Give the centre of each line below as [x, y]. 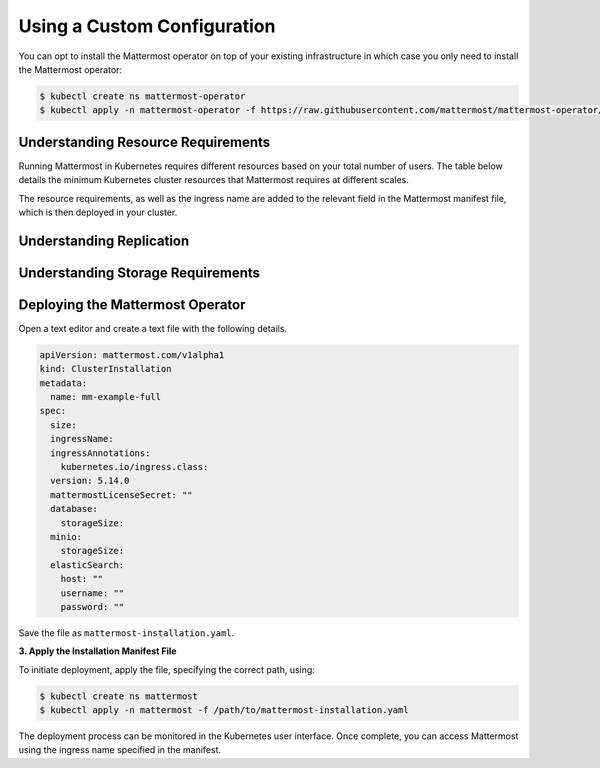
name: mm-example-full [106, 397]
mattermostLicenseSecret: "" [122, 494]
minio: [66, 536]
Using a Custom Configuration [147, 26]
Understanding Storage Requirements [139, 272]
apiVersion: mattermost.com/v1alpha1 [132, 354]
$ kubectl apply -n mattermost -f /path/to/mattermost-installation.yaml [224, 710]
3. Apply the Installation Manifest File [97, 651]
